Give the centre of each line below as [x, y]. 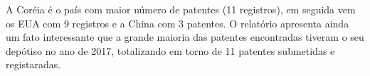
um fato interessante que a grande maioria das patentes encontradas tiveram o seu [185, 37]
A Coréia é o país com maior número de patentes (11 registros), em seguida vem [181, 9]
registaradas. [33, 64]
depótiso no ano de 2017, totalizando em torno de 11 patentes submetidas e [170, 50]
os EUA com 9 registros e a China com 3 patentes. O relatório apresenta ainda [178, 23]
